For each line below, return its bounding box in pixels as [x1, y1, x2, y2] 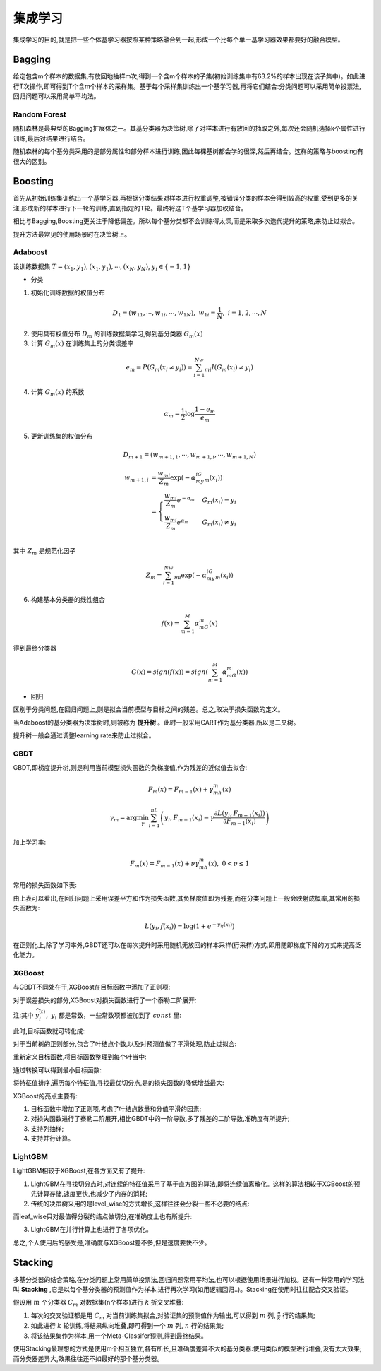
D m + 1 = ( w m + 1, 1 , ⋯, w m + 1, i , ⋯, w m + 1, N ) [123, 451, 257, 461]
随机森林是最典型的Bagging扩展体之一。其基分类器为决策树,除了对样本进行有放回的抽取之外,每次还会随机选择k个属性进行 [13, 124, 366, 133]
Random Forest [13, 109, 66, 119]
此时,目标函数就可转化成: [13, 1026, 85, 1035]
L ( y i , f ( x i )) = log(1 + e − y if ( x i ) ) [145, 921, 235, 932]
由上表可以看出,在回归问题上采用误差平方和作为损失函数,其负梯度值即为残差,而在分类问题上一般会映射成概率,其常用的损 [13, 894, 361, 902]
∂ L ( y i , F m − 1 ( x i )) [214, 809, 265, 819]
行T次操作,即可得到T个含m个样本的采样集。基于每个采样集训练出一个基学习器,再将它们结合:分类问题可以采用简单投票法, [13, 82, 361, 90]
